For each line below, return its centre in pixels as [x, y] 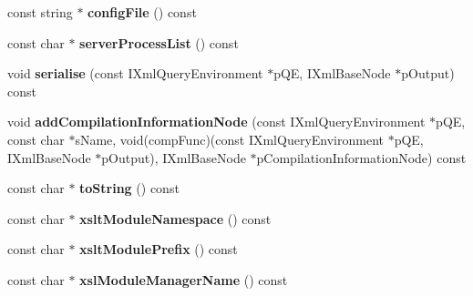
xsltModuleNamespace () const [175, 218]
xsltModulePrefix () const [159, 249]
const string [40, 12]
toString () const [129, 188]
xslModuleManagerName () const [184, 279]
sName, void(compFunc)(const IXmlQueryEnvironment [229, 139]
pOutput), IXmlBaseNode [174, 157]
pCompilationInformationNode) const [361, 157]
